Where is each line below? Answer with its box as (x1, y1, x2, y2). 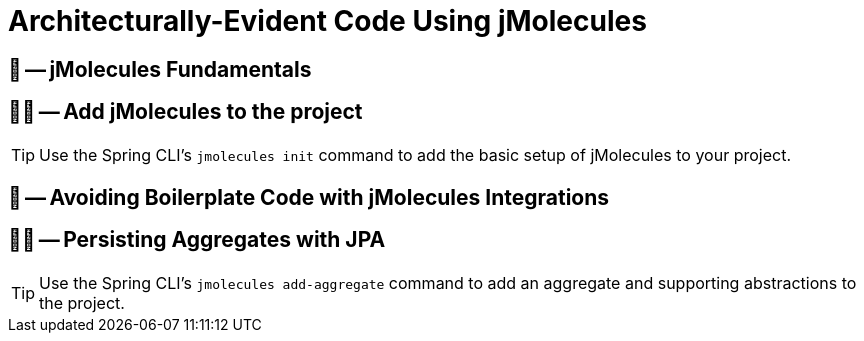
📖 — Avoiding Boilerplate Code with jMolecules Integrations (8, 185, 610, 211)
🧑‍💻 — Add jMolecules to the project (8, 99, 363, 125)
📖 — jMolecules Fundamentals (8, 56, 312, 82)
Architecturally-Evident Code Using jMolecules (8, 4, 647, 38)
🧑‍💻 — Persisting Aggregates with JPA (8, 227, 386, 253)
